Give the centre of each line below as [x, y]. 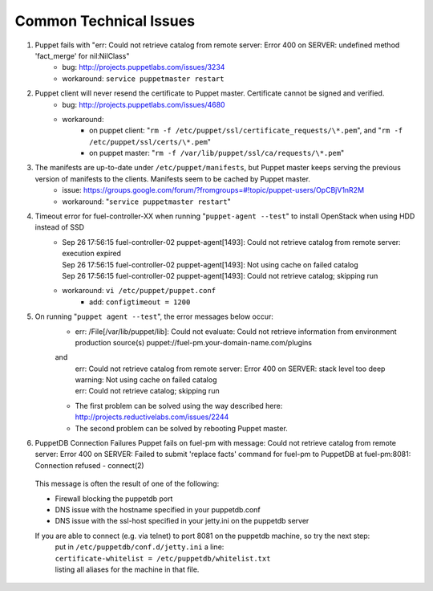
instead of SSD [59, 227]
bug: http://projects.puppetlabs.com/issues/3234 [144, 67]
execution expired [92, 254]
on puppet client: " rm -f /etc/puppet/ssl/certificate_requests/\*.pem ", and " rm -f [246, 130]
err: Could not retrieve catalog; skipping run [147, 391]
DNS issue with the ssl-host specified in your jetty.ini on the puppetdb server [182, 521]
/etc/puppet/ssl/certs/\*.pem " [150, 141]
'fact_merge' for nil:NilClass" [82, 55]
